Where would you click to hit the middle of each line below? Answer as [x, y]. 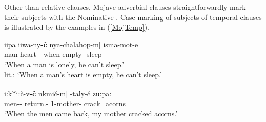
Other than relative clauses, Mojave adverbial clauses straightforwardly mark [125, 7]
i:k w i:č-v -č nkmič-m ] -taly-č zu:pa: [58, 93]
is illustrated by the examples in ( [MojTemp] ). [77, 27]
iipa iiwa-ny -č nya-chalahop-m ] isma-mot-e [71, 44]
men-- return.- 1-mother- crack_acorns [65, 103]
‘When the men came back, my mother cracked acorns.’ [91, 113]
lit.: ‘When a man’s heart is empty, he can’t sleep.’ [83, 74]
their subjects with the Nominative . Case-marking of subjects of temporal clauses [133, 17]
